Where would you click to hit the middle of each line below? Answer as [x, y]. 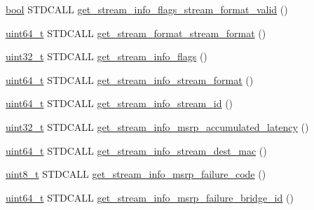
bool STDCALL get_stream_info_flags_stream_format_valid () [147, 9]
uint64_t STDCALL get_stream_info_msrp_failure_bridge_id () [150, 197]
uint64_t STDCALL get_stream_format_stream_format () [136, 33]
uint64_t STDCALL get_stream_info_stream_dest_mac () [136, 150]
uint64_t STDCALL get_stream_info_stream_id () [120, 103]
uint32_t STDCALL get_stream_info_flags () [107, 56]
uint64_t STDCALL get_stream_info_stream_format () [130, 79]
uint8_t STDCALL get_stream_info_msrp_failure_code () [136, 174]
